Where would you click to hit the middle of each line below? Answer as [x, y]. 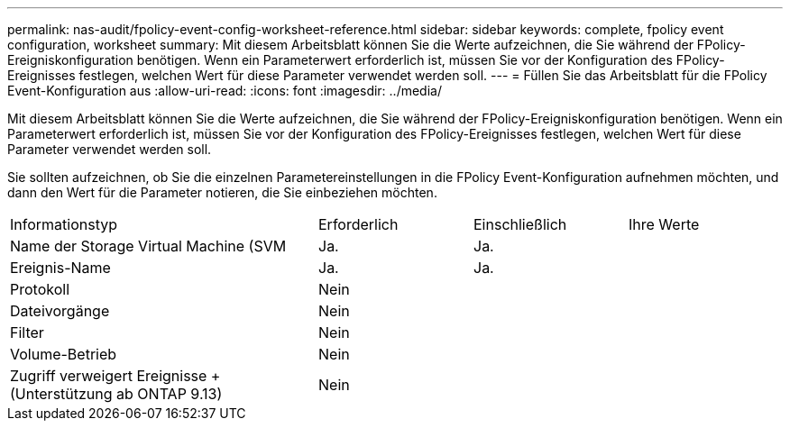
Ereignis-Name [60, 268]
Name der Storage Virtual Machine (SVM [148, 246]
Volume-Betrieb [64, 354]
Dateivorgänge [60, 311]
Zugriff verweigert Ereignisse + [115, 376]
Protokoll [40, 289]
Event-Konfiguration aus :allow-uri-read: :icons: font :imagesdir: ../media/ [225, 91]
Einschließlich [520, 224]
